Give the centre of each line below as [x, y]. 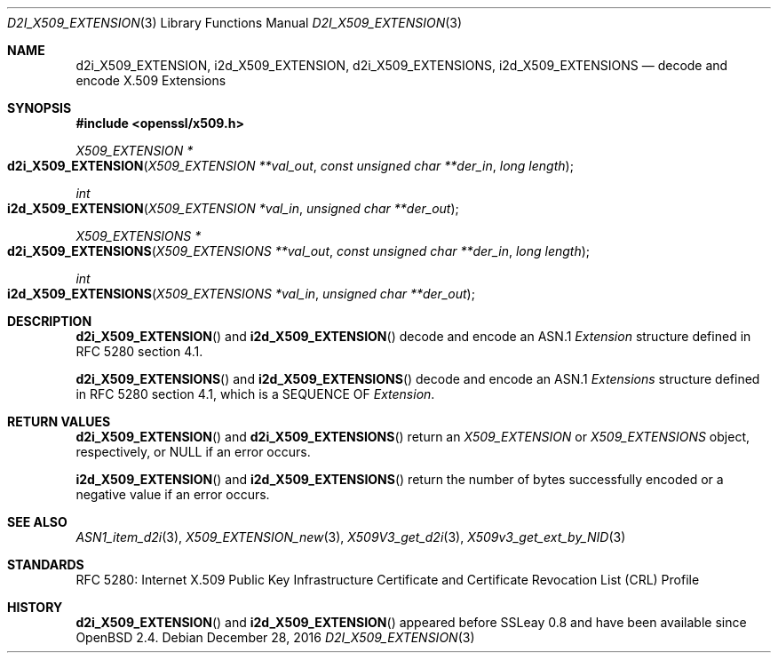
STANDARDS [46, 565]
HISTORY [35, 607]
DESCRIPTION [50, 321]
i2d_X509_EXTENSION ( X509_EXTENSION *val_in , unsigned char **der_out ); [233, 208]
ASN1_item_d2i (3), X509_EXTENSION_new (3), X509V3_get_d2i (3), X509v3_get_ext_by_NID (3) [351, 537]
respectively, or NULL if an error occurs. [193, 452]
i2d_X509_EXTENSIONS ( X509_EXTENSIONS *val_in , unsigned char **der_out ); [241, 294]
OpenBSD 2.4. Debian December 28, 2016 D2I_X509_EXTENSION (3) [275, 637]
